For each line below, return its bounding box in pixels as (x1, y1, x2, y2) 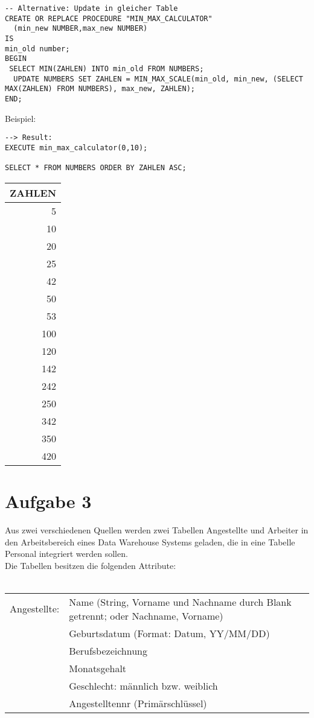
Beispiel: (5, 112, 36, 124)
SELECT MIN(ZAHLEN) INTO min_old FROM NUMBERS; (9, 64, 204, 73)
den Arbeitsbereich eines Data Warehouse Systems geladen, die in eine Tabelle (5, 535, 295, 548)
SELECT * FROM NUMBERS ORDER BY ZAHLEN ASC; (5, 164, 187, 173)
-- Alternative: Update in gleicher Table (5, 4, 178, 13)
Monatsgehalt (69, 661, 127, 675)
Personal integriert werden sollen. (5, 547, 128, 560)
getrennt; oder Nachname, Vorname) (69, 608, 223, 623)
